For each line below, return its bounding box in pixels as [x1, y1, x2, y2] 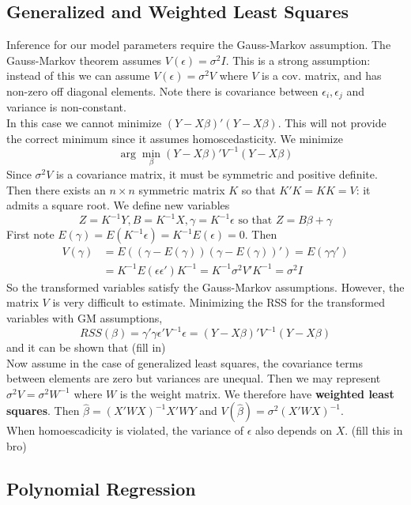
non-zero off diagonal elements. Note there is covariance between [6, 82, 319, 99]
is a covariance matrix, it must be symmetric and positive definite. [56, 165, 378, 182]
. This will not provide [277, 115, 386, 131]
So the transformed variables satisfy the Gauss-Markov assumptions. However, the [6, 278, 405, 295]
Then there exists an [6, 181, 106, 198]
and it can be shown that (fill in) [6, 339, 166, 356]
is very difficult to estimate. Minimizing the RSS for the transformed [52, 294, 385, 311]
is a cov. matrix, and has [261, 67, 382, 84]
